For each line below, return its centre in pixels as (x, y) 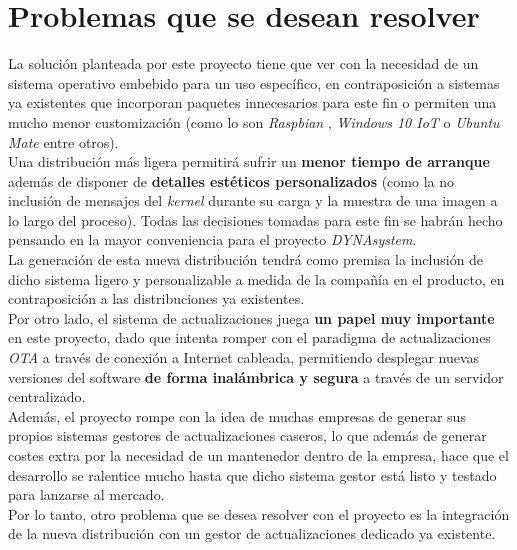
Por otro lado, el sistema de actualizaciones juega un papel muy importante (251, 317)
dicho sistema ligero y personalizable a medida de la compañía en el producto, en (256, 278)
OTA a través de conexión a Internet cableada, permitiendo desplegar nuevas (244, 357)
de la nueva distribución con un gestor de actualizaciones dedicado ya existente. (252, 533)
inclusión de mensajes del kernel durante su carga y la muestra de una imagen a (253, 200)
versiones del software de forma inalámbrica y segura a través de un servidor (256, 376)
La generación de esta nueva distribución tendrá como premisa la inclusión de (246, 259)
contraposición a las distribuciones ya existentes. (156, 298)
